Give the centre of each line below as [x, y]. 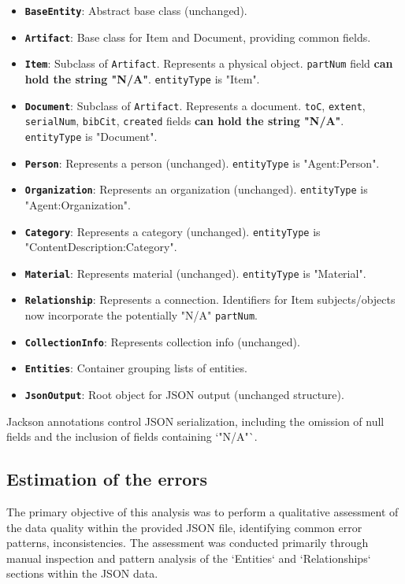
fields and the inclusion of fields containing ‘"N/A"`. [132, 436]
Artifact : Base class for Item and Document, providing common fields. [198, 37]
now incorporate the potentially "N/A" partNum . [141, 315]
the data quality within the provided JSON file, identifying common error [184, 527]
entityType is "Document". [91, 136]
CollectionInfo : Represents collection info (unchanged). [162, 341]
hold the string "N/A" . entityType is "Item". [142, 78]
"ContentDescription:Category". [101, 247]
